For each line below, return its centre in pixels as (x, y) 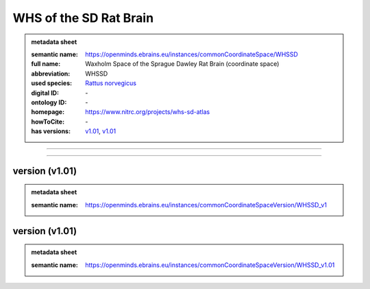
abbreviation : (51, 73)
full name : (46, 64)
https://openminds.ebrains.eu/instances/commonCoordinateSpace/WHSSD (192, 54)
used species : (51, 83)
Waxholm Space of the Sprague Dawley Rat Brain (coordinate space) (182, 64)
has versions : (51, 131)
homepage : (48, 112)
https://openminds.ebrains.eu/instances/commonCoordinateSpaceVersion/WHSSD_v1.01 (210, 265)
